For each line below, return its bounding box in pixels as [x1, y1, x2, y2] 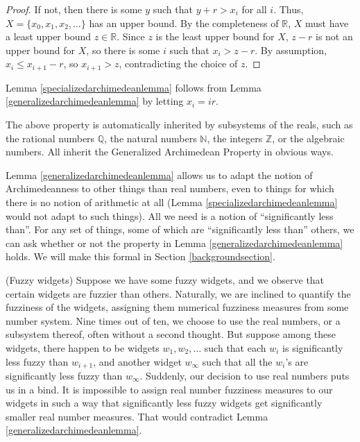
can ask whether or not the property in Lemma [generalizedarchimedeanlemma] [6, 235, 343, 250]
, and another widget [93, 354, 182, 368]
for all [241, 2, 267, 16]
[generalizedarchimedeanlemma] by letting [6, 94, 184, 108]
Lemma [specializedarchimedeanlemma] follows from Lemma [6, 80, 262, 94]
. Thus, [273, 2, 304, 16]
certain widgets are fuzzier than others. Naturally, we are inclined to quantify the [6, 286, 351, 300]
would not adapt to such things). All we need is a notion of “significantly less [6, 208, 334, 223]
